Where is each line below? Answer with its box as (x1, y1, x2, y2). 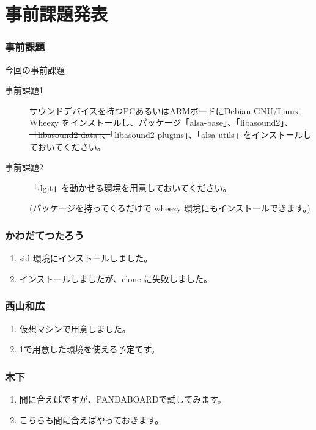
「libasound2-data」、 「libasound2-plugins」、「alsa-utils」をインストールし (29, 128, 312, 140)
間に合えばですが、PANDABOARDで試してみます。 (19, 392, 226, 405)
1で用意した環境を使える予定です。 (19, 343, 160, 355)
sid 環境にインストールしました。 (19, 252, 153, 264)
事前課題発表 (5, 1, 108, 26)
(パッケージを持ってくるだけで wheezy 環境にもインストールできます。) (29, 202, 310, 214)
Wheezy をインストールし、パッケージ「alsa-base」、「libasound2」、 (29, 116, 293, 129)
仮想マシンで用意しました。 (19, 322, 131, 335)
